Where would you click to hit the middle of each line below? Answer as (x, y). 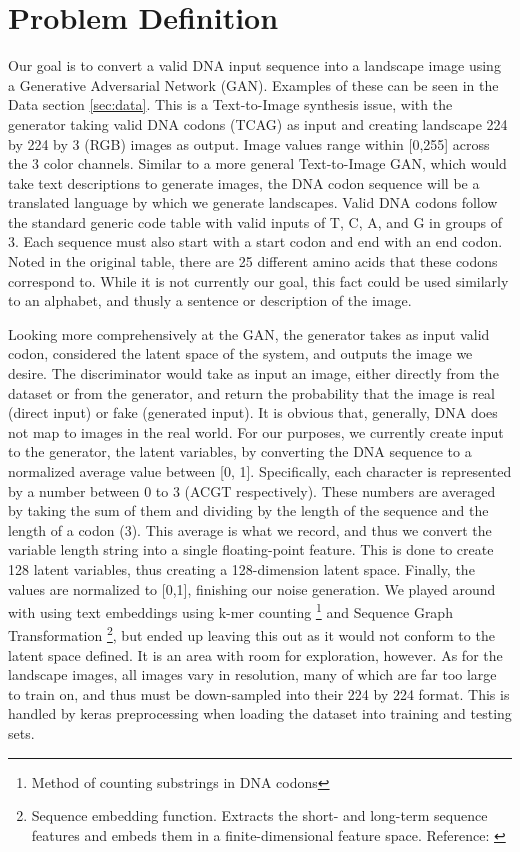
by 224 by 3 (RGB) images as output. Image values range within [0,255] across (249, 143)
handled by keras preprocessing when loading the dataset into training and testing (260, 713)
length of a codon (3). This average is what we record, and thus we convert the (250, 529)
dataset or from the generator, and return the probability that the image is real (251, 392)
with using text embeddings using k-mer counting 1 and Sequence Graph (230, 610)
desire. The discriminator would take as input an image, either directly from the (253, 373)
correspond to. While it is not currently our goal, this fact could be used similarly (258, 280)
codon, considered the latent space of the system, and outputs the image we (240, 353)
